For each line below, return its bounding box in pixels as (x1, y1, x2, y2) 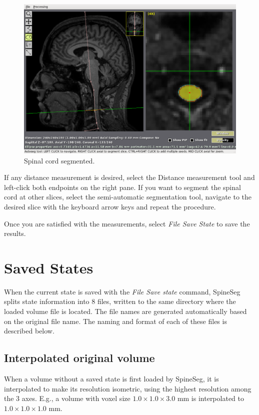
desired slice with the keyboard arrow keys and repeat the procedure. (4, 201, 216, 211)
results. (4, 228, 26, 238)
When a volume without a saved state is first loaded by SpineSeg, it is (4, 373, 219, 383)
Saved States (4, 257, 93, 277)
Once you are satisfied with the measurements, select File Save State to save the (4, 218, 250, 228)
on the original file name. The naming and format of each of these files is (4, 315, 227, 326)
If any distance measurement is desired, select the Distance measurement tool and (4, 172, 255, 182)
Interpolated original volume (4, 350, 155, 365)
